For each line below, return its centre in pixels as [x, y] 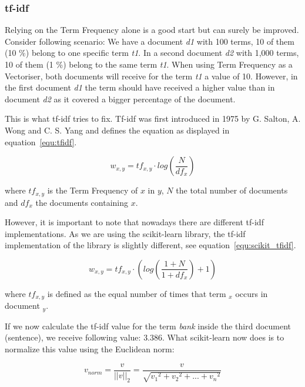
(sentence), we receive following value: [73, 337]
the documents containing [82, 202]
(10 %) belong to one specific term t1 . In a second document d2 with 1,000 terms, [152, 53]
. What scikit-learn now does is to [223, 337]
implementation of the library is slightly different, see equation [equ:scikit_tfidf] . [150, 245]
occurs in [252, 293]
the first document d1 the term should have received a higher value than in [140, 87]
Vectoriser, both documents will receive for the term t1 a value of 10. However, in [151, 76]
